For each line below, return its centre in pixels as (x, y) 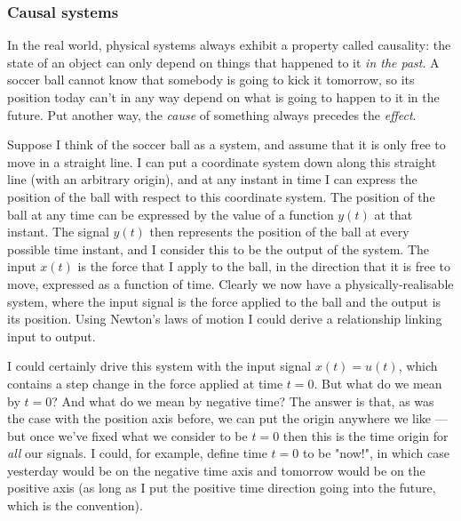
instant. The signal (58, 232)
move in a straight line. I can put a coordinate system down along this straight (222, 161)
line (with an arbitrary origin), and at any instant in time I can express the (212, 179)
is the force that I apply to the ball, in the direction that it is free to (264, 266)
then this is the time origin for (366, 435)
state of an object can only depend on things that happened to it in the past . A (223, 62)
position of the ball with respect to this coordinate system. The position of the (221, 196)
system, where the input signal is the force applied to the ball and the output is (224, 301)
